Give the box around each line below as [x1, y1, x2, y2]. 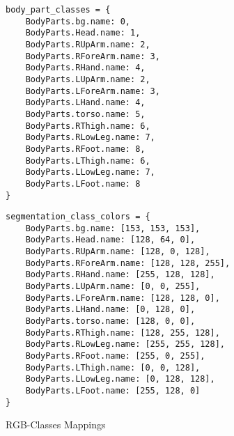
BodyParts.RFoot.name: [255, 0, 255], [25, 351, 205, 361]
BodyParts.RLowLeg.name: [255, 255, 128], [25, 339, 225, 350]
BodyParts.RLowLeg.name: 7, [25, 132, 155, 143]
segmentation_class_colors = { [6, 212, 150, 222]
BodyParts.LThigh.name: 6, [25, 155, 150, 166]
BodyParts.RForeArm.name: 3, [25, 51, 160, 61]
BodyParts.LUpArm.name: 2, [25, 74, 150, 84]
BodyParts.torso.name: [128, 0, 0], [25, 316, 196, 327]
